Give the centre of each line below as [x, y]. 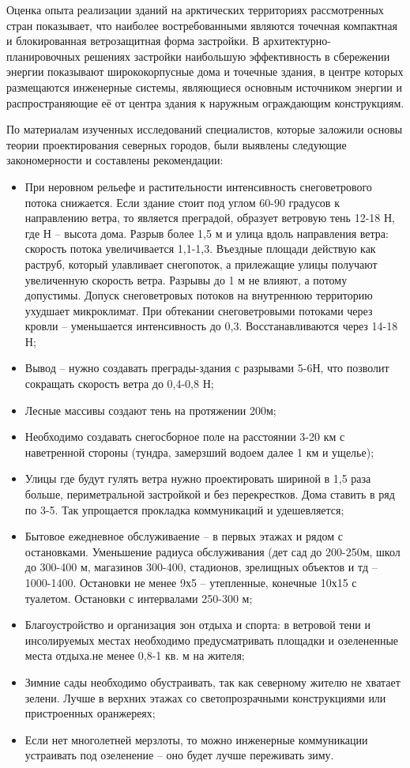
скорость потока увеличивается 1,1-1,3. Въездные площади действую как [200, 248]
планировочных [43, 56]
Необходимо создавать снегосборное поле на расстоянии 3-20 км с [185, 437]
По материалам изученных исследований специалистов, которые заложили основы [205, 129]
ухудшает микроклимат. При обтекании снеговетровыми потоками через [199, 310]
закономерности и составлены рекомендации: [115, 160]
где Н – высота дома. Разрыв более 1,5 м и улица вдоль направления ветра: [207, 233]
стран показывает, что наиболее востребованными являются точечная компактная [202, 25]
